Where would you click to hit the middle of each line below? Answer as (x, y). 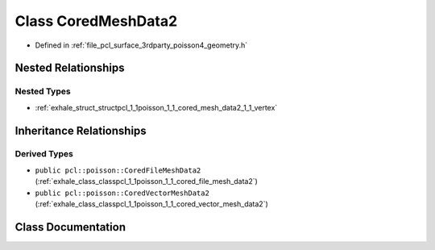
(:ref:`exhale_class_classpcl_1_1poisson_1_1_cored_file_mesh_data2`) (146, 181)
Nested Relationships (70, 68)
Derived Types (44, 154)
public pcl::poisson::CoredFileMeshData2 (118, 170)
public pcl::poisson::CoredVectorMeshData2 (122, 193)
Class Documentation (70, 227)
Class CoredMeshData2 (96, 21)
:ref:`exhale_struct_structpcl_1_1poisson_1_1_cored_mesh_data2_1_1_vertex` (156, 107)
